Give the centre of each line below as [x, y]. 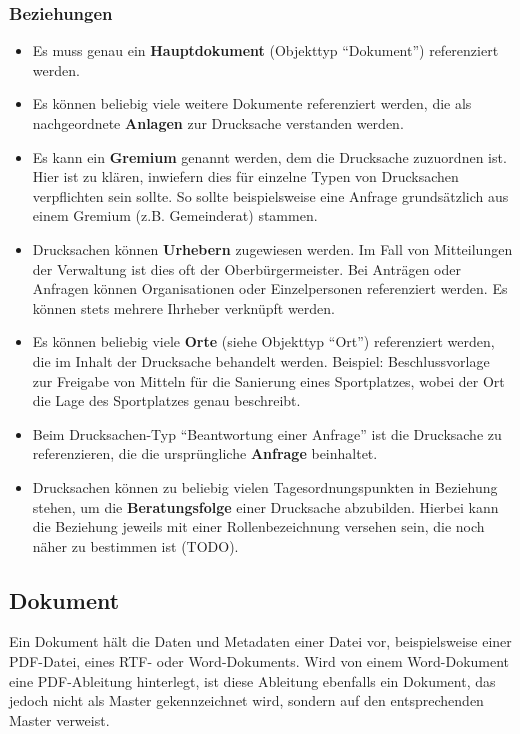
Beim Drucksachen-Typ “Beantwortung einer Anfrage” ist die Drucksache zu [267, 433]
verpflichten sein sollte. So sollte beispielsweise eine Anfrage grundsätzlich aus [270, 195]
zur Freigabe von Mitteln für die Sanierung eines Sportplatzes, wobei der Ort [268, 380]
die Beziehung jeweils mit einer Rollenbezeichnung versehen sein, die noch [258, 526]
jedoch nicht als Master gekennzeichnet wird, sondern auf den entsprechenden [246, 700]
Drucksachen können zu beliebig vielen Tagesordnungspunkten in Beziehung [265, 486]
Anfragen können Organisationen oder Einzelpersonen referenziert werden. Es [270, 288]
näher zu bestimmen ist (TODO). [135, 545]
